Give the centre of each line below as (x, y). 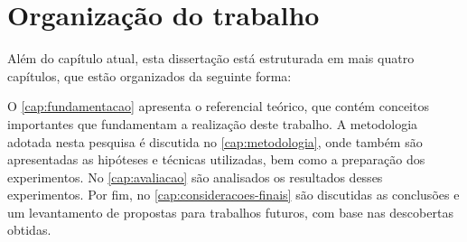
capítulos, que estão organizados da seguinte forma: (149, 75)
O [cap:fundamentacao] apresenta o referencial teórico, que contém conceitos (218, 106)
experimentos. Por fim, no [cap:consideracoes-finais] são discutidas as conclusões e (233, 195)
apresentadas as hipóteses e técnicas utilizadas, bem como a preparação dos (216, 159)
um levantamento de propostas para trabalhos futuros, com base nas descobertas (230, 212)
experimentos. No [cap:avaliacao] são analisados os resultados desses (195, 177)
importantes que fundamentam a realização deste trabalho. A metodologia (213, 123)
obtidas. (29, 230)
